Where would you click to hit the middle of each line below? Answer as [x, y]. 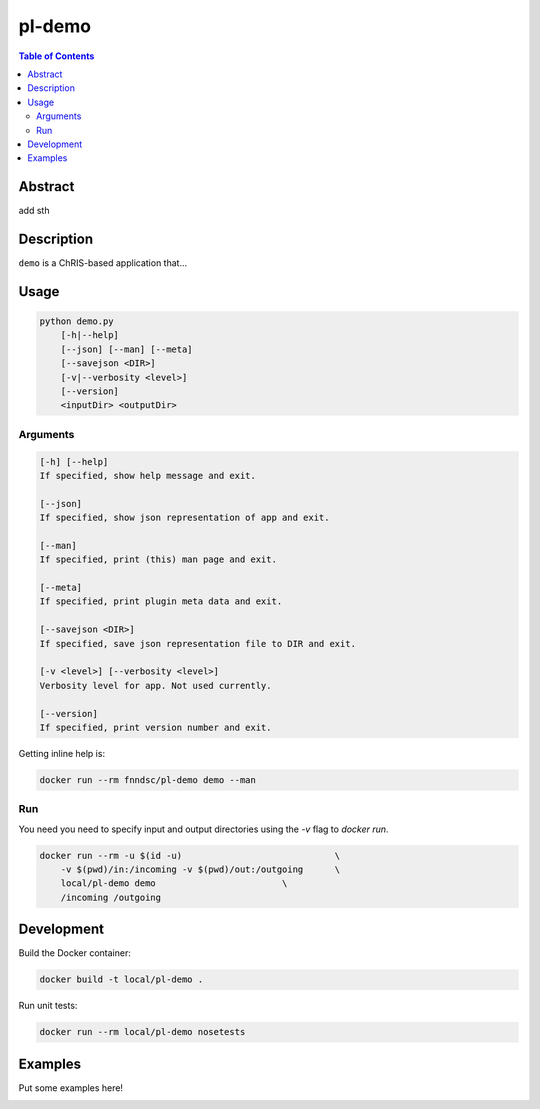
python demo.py [76, 321]
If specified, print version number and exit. [155, 727]
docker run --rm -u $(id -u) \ [190, 855]
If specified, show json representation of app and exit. [184, 518]
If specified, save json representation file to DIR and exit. [198, 643]
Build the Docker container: [75, 953]
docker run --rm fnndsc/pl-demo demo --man [148, 779]
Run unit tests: [48, 1006]
